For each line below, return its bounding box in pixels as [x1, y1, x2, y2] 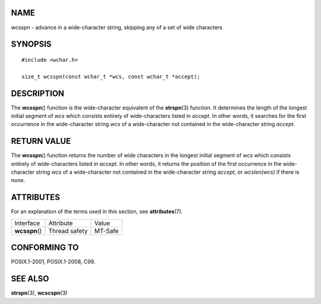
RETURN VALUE [11, 136, 71, 146]
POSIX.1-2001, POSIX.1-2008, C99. [11, 258, 96, 265]
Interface [14, 219, 40, 227]
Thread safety [48, 227, 88, 235]
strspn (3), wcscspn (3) [11, 289, 68, 297]
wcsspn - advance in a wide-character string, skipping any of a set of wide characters [11, 24, 223, 31]
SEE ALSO [11, 274, 49, 284]
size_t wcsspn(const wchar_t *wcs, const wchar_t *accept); [21, 73, 200, 80]
